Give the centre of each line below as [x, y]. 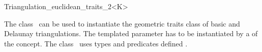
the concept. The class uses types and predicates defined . [96, 43]
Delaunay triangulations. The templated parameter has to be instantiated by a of [131, 33]
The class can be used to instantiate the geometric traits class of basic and [122, 23]
